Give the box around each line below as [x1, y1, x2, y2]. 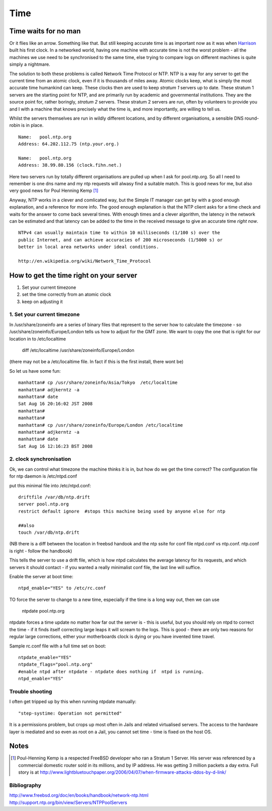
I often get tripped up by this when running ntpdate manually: [9, 698, 137, 704]
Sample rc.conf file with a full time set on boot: [9, 643, 106, 649]
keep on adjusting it [22, 298, 63, 305]
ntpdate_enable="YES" [18, 654, 72, 661]
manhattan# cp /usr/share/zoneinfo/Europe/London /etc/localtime [18, 422, 183, 428]
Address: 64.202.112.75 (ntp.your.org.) [18, 141, 119, 147]
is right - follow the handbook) [9, 548, 73, 554]
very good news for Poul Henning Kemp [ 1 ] [9, 187, 99, 194]
